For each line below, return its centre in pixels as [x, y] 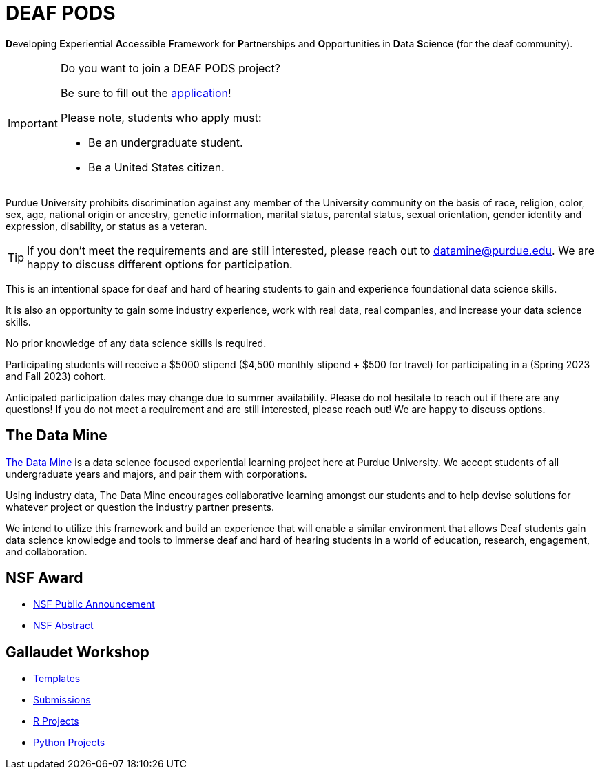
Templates [57, 679]
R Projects [56, 721]
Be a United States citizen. [156, 167]
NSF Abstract [63, 626]
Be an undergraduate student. [165, 142]
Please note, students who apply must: [161, 117]
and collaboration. [46, 551]
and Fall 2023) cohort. [56, 376]
